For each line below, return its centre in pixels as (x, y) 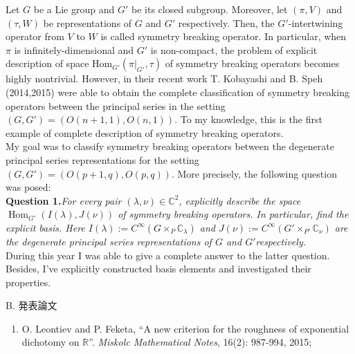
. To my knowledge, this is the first (248, 119)
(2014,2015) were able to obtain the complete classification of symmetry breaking (177, 92)
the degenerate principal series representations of (109, 241)
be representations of (88, 22)
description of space (47, 63)
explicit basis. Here (45, 227)
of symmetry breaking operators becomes (252, 63)
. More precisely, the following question (254, 173)
